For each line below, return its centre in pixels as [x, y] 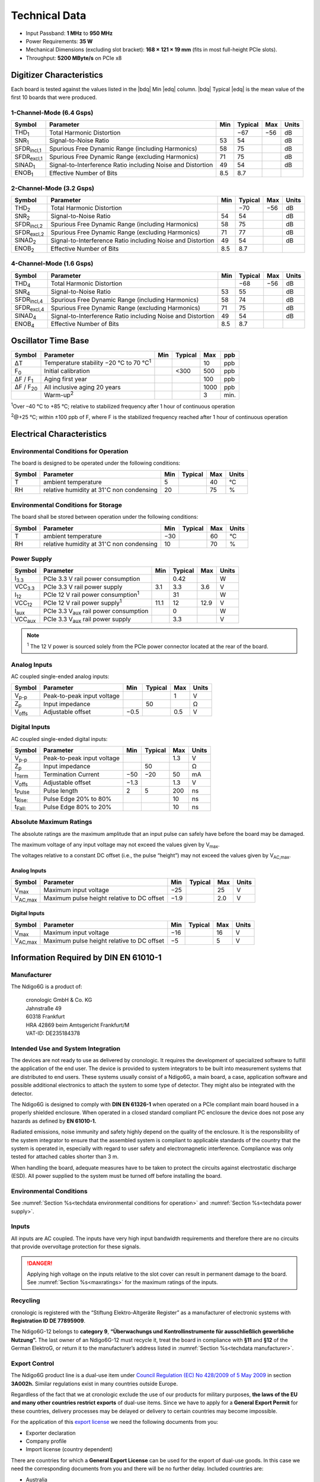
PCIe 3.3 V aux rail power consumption [96, 611]
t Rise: [21, 799]
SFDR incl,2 [29, 225]
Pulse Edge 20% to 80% [78, 799]
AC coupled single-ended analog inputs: [60, 676]
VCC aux [25, 619]
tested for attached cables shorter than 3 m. [65, 1157]
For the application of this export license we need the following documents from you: [115, 1422]
